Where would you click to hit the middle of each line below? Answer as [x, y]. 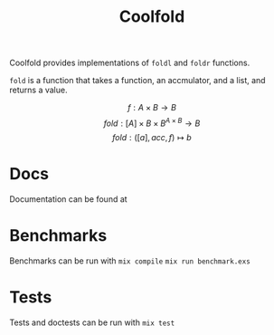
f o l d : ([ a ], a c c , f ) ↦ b [152, 137]
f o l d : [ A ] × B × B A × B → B [152, 122]
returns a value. [38, 90]
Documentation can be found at [69, 199]
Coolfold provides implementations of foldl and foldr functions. [130, 63]
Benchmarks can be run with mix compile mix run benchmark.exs [130, 261]
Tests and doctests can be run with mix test [92, 322]
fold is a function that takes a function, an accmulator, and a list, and [137, 81]
